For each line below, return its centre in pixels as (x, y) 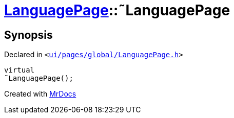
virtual (19, 70)
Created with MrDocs (40, 94)
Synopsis (28, 35)
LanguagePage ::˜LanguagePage (117, 10)
